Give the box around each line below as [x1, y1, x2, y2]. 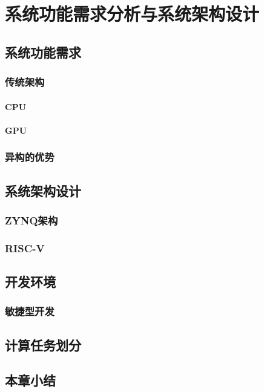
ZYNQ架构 [5, 212, 58, 227]
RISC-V [5, 240, 45, 255]
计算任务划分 [5, 335, 81, 354]
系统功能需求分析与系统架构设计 [5, 1, 260, 26]
